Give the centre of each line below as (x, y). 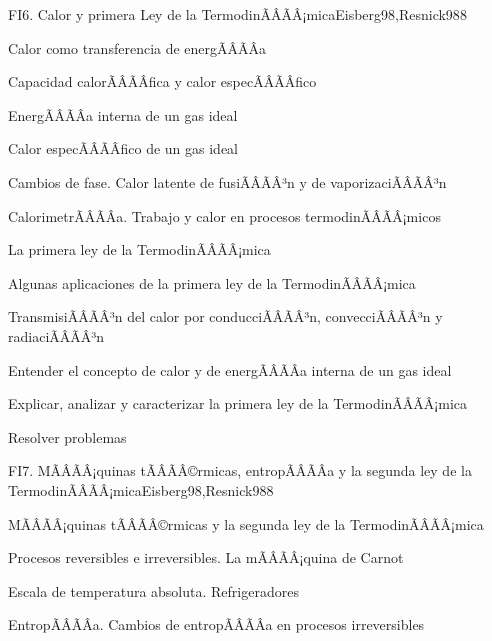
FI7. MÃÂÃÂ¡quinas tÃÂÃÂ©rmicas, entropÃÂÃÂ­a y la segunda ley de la (240, 470)
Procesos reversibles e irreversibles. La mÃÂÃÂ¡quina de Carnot (206, 557)
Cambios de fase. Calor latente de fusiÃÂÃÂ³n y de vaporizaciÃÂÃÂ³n (227, 181)
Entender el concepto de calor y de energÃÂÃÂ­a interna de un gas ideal (230, 369)
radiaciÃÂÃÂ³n (56, 335)
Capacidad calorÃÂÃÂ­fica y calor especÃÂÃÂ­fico (162, 81)
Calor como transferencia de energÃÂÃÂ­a (137, 47)
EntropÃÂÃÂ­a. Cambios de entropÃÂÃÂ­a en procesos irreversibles (216, 624)
